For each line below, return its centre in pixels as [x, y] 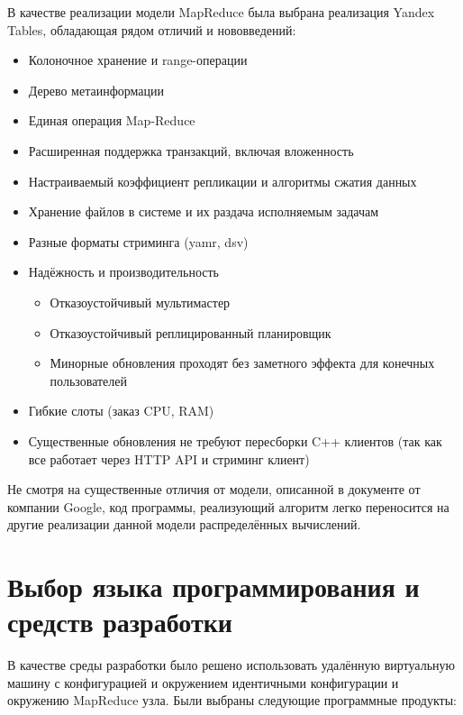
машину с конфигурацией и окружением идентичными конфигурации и [203, 682]
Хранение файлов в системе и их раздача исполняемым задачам [204, 211]
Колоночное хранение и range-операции [138, 60]
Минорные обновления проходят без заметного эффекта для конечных [242, 363]
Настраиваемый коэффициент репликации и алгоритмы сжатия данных [222, 181]
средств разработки [120, 622]
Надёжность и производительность [124, 272]
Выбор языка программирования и [213, 587]
